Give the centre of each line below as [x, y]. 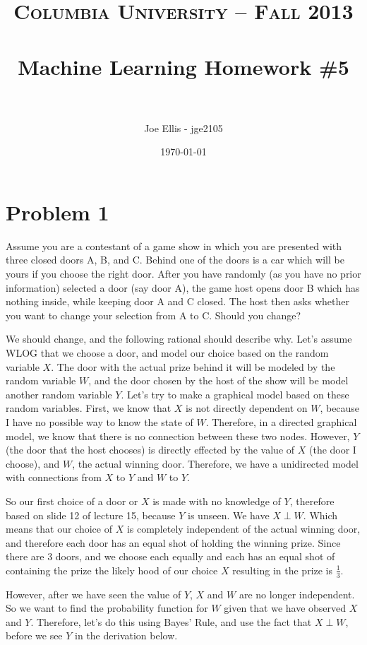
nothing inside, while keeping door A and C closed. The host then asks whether [178, 301]
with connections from [54, 477]
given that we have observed [285, 608]
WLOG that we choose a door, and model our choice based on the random [167, 352]
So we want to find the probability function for [107, 608]
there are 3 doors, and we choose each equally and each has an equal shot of [170, 556]
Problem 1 [58, 212]
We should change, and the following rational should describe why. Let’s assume [179, 339]
